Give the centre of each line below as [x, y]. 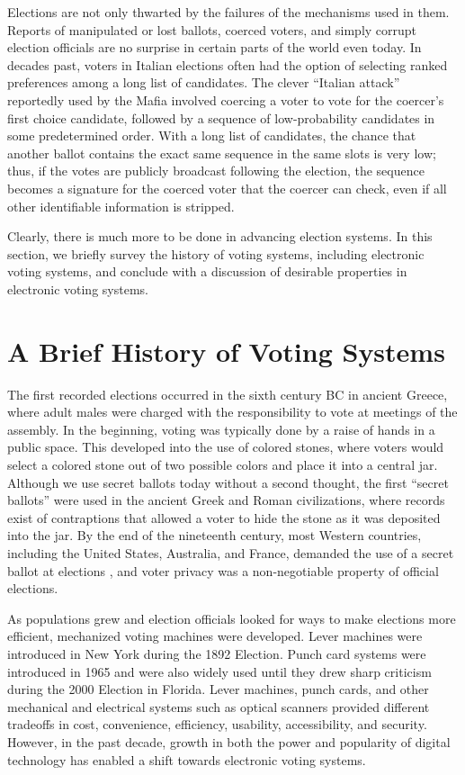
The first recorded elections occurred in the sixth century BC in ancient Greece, [228, 394]
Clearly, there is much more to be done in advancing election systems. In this [220, 236]
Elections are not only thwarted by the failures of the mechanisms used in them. [228, 12]
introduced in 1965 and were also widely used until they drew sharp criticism [219, 671]
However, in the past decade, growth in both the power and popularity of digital [229, 741]
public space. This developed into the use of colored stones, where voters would [226, 447]
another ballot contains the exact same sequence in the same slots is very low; [222, 153]
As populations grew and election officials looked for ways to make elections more [232, 618]
